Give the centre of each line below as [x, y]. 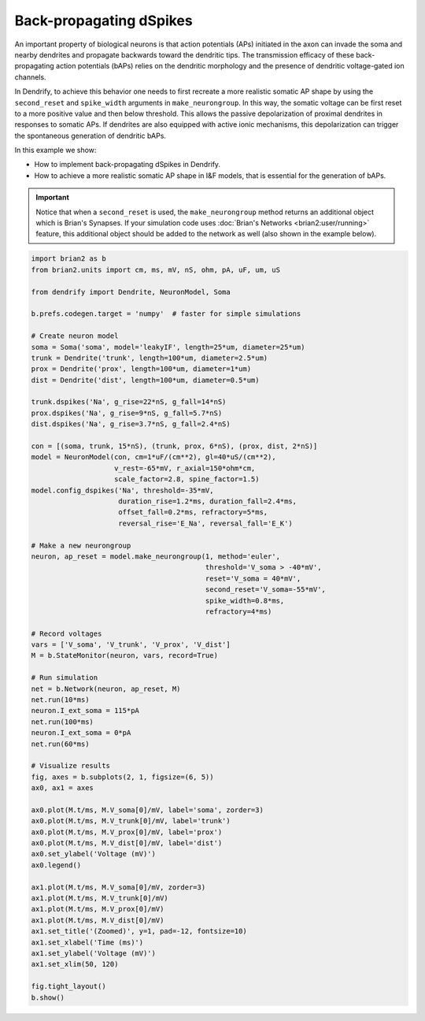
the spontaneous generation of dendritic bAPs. [91, 136]
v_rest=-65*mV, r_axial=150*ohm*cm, [185, 468]
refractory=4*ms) [238, 611]
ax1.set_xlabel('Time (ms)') [87, 942]
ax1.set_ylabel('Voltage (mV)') [94, 953]
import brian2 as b [68, 259]
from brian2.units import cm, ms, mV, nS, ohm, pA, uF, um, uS [156, 269]
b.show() [48, 997]
